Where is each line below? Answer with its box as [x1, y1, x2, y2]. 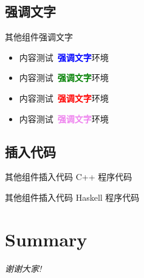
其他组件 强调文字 [5, 30, 73, 43]
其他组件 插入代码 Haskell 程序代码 [5, 190, 140, 203]
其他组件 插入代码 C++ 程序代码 [5, 170, 132, 183]
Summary [5, 226, 87, 251]
